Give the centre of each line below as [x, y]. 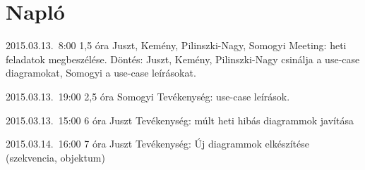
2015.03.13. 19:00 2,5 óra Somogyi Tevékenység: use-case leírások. [148, 96]
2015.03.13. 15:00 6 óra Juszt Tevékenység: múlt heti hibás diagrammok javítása [180, 120]
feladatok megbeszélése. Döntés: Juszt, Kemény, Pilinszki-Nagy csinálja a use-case [183, 59]
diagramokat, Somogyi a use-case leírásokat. [101, 73]
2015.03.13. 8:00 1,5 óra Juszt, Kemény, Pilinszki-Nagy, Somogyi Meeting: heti [176, 45]
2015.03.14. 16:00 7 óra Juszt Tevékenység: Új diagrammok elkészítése [157, 144]
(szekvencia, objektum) [55, 157]
